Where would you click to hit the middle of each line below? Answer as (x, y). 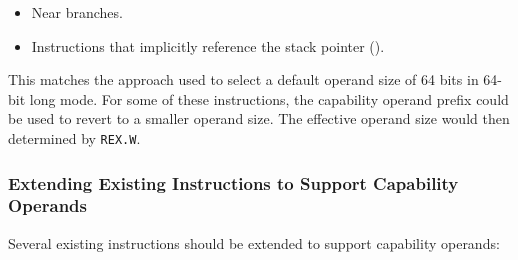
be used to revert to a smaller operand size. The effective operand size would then (259, 118)
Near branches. (77, 12)
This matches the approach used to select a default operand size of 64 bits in (243, 79)
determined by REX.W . (74, 137)
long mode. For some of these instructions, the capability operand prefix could (269, 98)
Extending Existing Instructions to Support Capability (233, 182)
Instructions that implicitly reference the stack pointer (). (208, 45)
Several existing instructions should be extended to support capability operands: (254, 242)
